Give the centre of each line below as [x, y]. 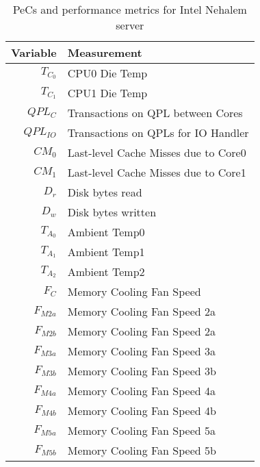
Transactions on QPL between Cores [155, 113]
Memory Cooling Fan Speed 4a [142, 391]
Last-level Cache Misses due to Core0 [157, 152]
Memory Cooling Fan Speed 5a [142, 430]
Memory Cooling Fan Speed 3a [142, 351]
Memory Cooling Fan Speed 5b [142, 450]
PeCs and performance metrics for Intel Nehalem [130, 9]
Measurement [105, 52]
